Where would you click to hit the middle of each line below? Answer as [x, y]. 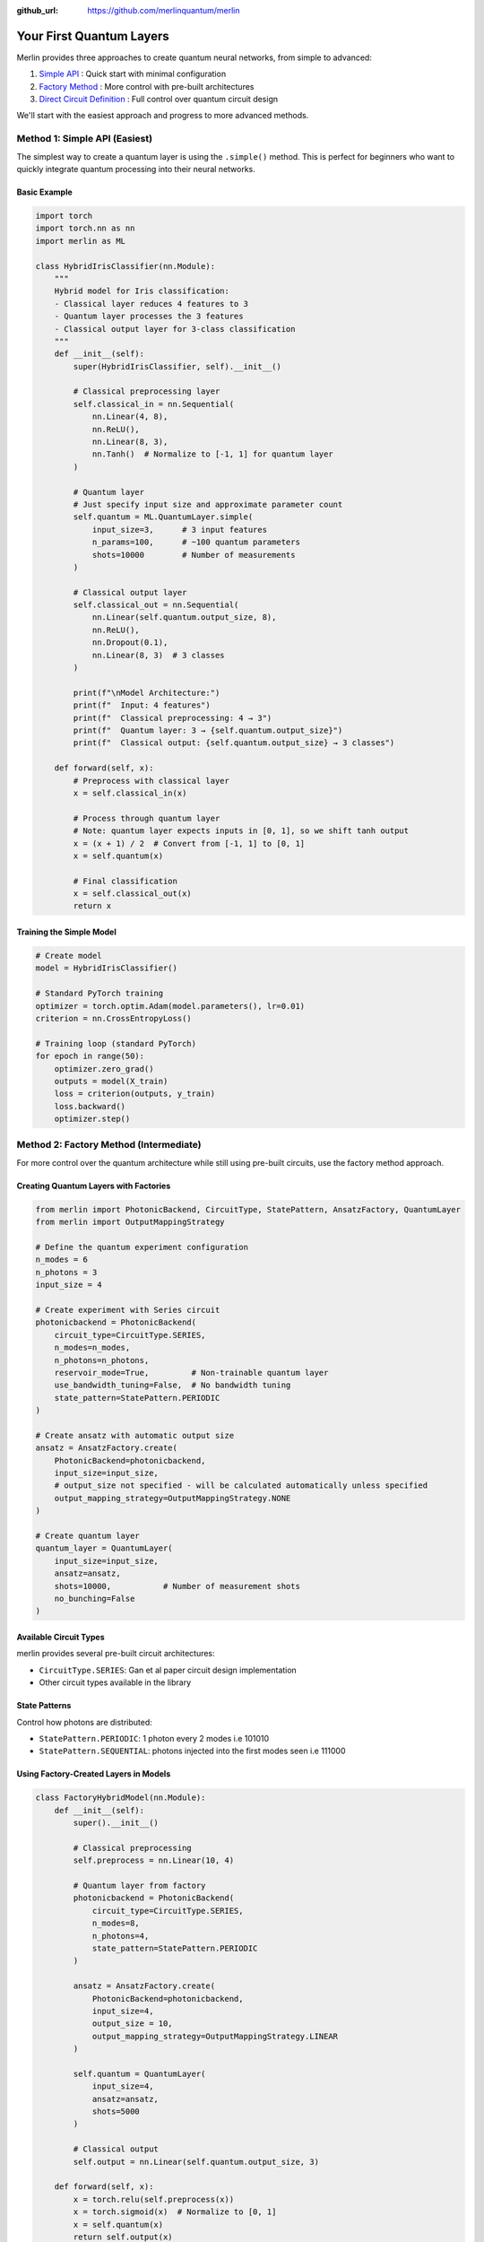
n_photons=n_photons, [102, 1360]
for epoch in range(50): [90, 1056]
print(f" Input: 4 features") [142, 705]
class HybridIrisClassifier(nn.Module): [125, 266]
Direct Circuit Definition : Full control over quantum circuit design [159, 100]
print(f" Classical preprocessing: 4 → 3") [173, 718]
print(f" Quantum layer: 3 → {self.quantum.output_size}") [208, 730]
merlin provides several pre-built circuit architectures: [116, 1654]
